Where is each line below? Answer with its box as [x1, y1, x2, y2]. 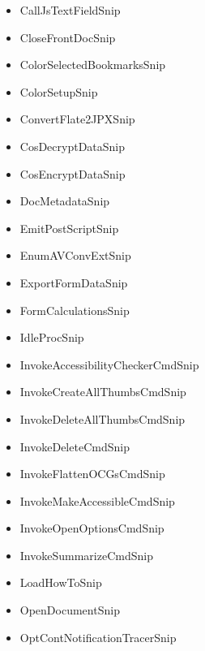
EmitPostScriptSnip [19, 219, 119, 236]
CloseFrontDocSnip [19, 28, 116, 45]
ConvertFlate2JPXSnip [19, 110, 135, 127]
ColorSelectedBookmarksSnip [19, 56, 166, 73]
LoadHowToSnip [19, 574, 102, 591]
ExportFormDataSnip [19, 274, 128, 291]
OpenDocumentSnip [19, 601, 120, 619]
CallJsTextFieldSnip [19, 2, 121, 18]
